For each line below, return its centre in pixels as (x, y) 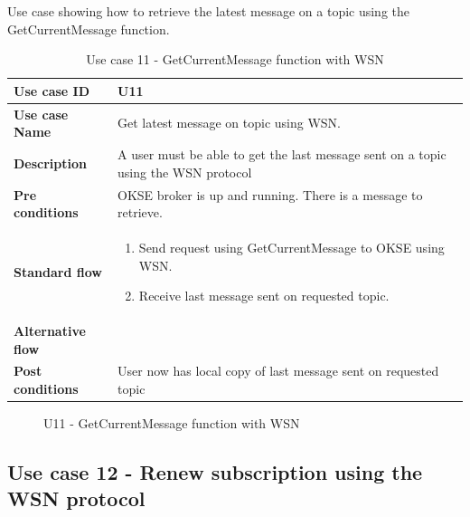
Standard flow (58, 271)
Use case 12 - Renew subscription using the (215, 472)
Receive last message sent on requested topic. (264, 296)
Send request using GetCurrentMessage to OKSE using (291, 247)
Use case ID (52, 90)
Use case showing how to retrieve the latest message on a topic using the (209, 11)
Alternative (50, 330)
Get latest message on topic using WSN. (229, 123)
